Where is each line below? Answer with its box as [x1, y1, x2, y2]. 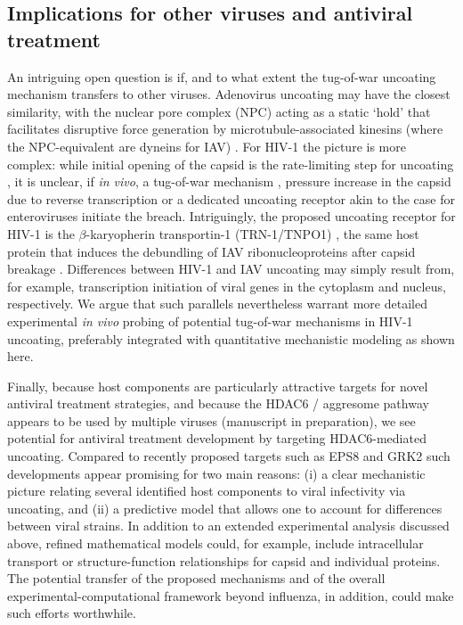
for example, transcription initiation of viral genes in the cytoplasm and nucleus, [7, 276, 446, 295]
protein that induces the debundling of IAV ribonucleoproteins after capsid [7, 242, 416, 260]
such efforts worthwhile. [7, 604, 136, 622]
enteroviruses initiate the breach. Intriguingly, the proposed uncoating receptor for [7, 207, 456, 226]
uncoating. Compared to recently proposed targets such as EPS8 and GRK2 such [7, 447, 451, 465]
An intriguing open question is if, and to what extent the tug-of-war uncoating [7, 67, 436, 86]
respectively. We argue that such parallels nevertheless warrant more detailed [7, 294, 427, 313]
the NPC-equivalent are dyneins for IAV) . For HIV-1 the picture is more [7, 136, 406, 155]
